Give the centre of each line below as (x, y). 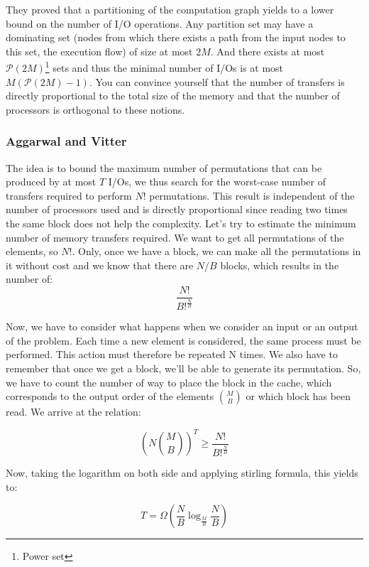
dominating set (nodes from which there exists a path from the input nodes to (176, 37)
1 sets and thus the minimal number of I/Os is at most (164, 67)
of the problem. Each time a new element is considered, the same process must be (183, 340)
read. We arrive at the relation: (73, 412)
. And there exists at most (268, 51)
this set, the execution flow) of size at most (99, 51)
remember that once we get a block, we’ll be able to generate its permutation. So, (183, 368)
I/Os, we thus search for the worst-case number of (217, 182)
